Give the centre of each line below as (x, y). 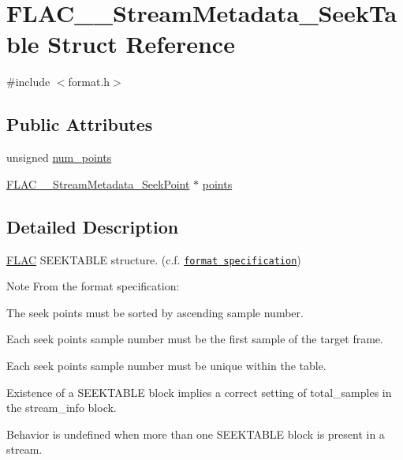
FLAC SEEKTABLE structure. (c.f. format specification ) (154, 259)
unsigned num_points (59, 157)
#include (28, 82)
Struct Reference (141, 44)
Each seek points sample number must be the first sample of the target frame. (195, 339)
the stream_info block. (62, 408)
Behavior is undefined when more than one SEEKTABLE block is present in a (196, 434)
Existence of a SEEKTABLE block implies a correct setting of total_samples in (199, 392)
